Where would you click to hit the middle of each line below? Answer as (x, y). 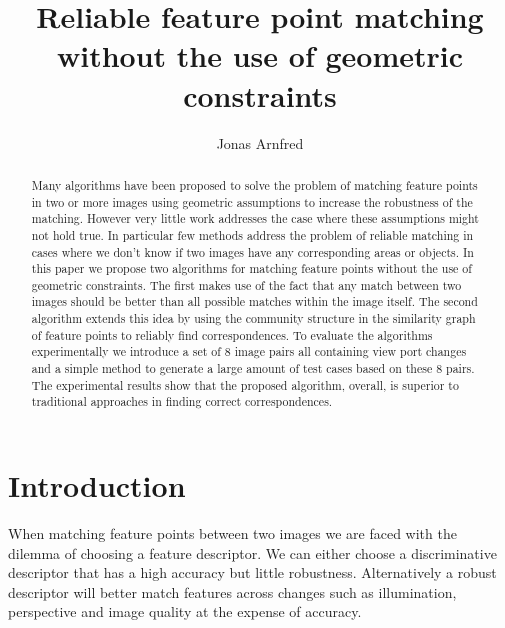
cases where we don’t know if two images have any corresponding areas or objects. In (252, 251)
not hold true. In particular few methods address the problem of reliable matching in (252, 234)
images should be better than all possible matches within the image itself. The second (254, 301)
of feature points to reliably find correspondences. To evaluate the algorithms (232, 334)
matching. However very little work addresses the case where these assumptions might (255, 218)
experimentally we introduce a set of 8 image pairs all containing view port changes (249, 351)
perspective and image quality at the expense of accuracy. (185, 611)
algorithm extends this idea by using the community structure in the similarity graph (253, 318)
